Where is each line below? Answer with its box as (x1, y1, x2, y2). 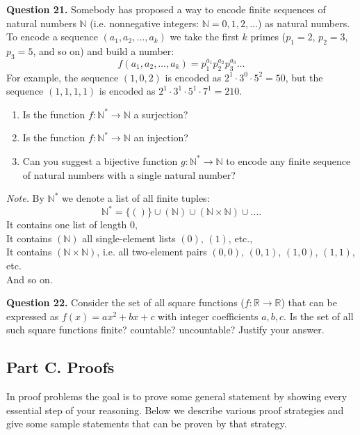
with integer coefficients (158, 308, 259, 323)
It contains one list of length (6, 217, 127, 232)
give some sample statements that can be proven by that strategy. (6, 416, 287, 431)
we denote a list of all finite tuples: (62, 191, 210, 205)
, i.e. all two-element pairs (97, 244, 207, 259)
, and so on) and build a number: (33, 43, 174, 58)
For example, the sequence (6, 70, 119, 84)
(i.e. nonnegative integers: (90, 15, 199, 30)
